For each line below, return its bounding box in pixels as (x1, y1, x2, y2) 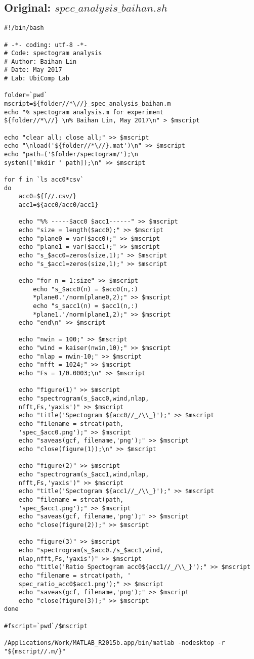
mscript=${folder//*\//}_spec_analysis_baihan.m (4, 100, 171, 108)
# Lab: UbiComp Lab (4, 75, 69, 82)
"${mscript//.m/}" (4, 647, 66, 655)
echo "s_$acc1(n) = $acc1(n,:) (33, 302, 138, 310)
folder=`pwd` (4, 92, 48, 99)
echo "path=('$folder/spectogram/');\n (4, 151, 138, 158)
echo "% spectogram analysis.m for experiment (4, 108, 163, 116)
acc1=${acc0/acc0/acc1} (18, 201, 99, 208)
